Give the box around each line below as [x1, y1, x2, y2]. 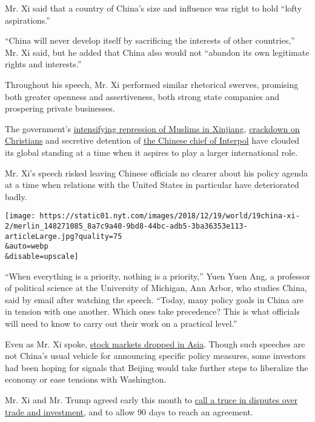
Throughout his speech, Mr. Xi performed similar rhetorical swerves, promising [5, 78, 299, 90]
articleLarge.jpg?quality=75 [5, 232, 122, 241]
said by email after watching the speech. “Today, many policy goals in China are [5, 293, 304, 306]
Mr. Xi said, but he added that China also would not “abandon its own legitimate [5, 45, 310, 58]
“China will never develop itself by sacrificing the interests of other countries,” [5, 34, 295, 47]
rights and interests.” [5, 58, 82, 70]
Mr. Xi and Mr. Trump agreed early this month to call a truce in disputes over [5, 393, 298, 406]
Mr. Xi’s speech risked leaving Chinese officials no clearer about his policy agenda [5, 166, 308, 179]
